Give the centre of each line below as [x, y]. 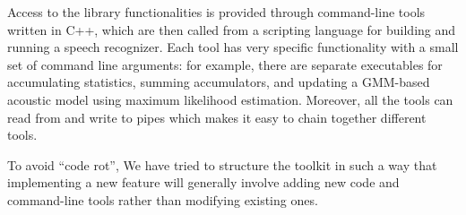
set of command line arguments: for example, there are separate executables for [225, 64]
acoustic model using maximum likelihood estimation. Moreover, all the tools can [230, 99]
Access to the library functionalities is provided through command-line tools [216, 12]
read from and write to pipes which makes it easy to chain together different [217, 117]
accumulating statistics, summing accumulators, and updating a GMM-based [219, 82]
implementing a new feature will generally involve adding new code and [203, 182]
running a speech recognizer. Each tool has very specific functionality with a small [233, 47]
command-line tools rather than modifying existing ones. [163, 199]
